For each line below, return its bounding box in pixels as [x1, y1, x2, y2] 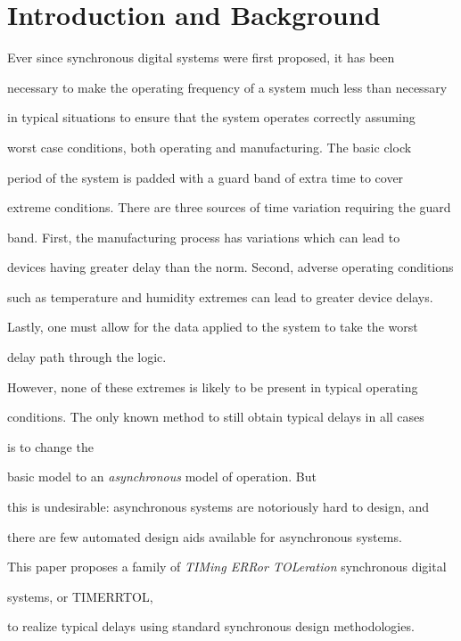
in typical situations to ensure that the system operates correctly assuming [7, 108, 416, 127]
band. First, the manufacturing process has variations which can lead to [7, 227, 400, 246]
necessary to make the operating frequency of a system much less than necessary [7, 78, 448, 96]
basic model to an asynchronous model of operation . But [7, 467, 317, 486]
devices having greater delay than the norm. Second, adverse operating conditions [7, 258, 454, 276]
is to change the [7, 437, 94, 456]
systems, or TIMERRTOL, [7, 587, 153, 605]
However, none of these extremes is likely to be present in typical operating [7, 377, 418, 396]
